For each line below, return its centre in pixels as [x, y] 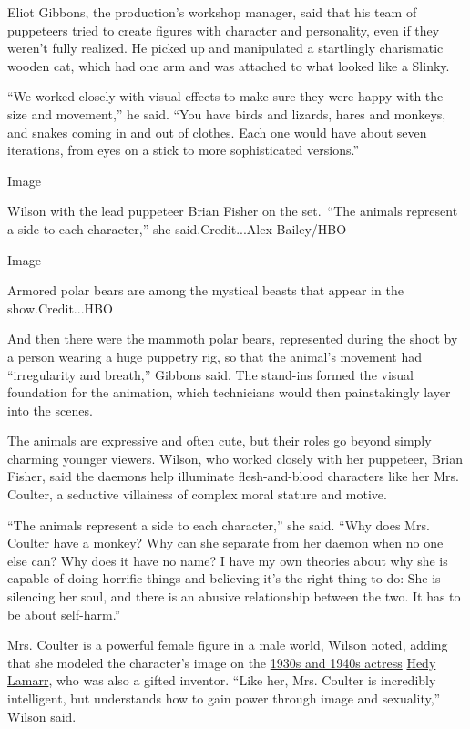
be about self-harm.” [64, 614]
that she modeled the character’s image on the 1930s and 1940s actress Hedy [222, 662]
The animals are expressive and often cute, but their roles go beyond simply [220, 441]
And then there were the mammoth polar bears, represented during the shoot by [233, 339]
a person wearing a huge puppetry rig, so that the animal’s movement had [215, 356]
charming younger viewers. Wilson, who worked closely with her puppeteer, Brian [235, 458]
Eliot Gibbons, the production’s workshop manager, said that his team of [212, 12]
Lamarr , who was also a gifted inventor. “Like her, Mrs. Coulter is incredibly [222, 680]
